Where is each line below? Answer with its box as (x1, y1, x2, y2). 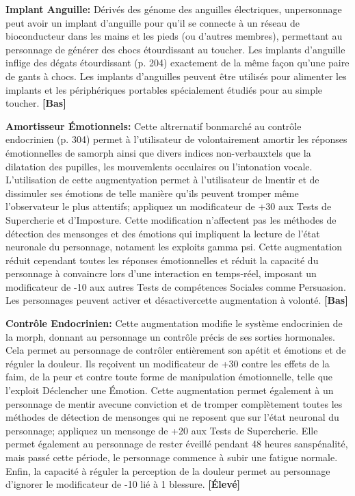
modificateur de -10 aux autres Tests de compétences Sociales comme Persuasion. (5, 279, 346, 293)
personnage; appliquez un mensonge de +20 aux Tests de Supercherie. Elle (5, 423, 318, 437)
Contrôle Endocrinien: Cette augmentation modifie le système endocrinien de (5, 316, 343, 330)
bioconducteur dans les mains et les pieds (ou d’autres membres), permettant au (5, 29, 343, 43)
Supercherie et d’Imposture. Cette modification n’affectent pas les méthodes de (5, 212, 337, 226)
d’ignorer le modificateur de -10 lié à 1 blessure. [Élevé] (5, 477, 241, 491)
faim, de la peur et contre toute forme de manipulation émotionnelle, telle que (5, 369, 333, 384)
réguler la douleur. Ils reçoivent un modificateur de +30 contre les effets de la (5, 356, 330, 370)
